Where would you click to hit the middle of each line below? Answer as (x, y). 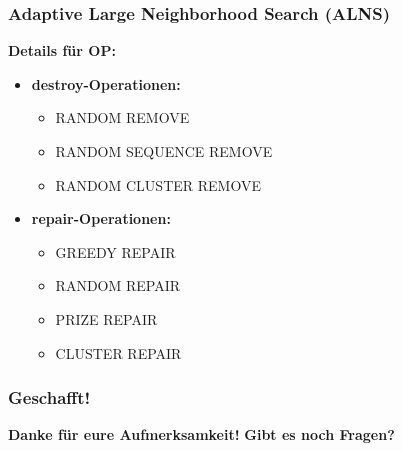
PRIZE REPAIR (106, 318)
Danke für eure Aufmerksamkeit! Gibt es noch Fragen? (201, 434)
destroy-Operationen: (106, 83)
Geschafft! (49, 397)
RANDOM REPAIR (118, 285)
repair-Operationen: (101, 218)
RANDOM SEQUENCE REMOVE (164, 151)
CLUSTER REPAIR (118, 352)
